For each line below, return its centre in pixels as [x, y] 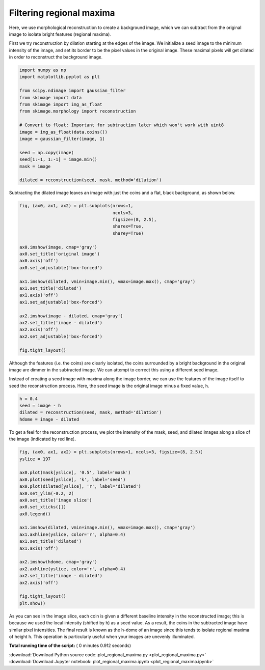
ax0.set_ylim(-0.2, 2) [47, 493]
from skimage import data [51, 98]
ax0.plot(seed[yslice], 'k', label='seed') [73, 479]
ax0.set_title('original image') [60, 254]
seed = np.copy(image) [47, 153]
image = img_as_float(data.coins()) [64, 132]
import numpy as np [43, 70]
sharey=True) [128, 233]
